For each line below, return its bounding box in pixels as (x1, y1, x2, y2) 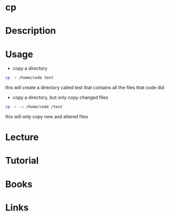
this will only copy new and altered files (5, 114, 88, 120)
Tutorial (5, 155, 39, 166)
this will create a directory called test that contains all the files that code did (5, 84, 164, 91)
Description (5, 25, 56, 37)
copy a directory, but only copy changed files (12, 94, 108, 101)
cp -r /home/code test (5, 75, 54, 80)
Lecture (5, 132, 39, 143)
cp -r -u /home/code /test (5, 104, 63, 110)
